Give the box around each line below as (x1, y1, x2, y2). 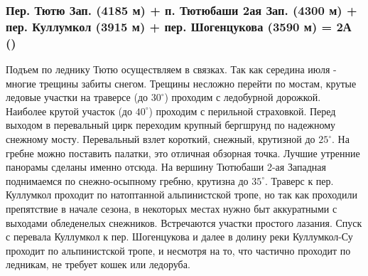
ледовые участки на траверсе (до (6, 90, 148, 105)
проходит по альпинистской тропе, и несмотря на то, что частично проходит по (6, 243, 351, 258)
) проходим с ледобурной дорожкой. (164, 90, 321, 105)
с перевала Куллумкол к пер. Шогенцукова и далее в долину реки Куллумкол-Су (6, 229, 353, 244)
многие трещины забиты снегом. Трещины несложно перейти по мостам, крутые (6, 75, 357, 90)
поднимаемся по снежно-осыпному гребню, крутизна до (6, 173, 249, 188)
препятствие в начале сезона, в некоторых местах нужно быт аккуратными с (6, 201, 337, 216)
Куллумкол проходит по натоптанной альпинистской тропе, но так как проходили (6, 187, 357, 202)
